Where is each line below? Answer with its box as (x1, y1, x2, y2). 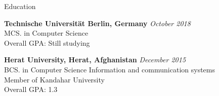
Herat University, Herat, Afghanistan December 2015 (4, 54, 186, 65)
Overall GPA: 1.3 (4, 84, 58, 94)
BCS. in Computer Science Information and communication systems (4, 64, 215, 74)
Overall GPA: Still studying (4, 37, 90, 48)
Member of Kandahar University (4, 74, 105, 84)
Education (4, 1, 36, 11)
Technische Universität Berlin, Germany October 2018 (4, 18, 191, 28)
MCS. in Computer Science (4, 28, 89, 38)
